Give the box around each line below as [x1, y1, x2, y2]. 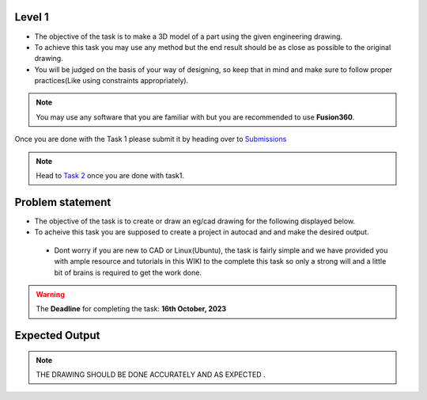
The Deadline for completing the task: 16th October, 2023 [36, 304, 227, 314]
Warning [36, 289, 65, 299]
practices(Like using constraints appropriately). [34, 76, 189, 86]
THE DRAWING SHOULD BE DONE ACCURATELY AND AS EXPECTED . [36, 370, 266, 379]
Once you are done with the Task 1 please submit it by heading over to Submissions [14, 135, 287, 144]
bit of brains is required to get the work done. [54, 268, 202, 277]
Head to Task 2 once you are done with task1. [36, 171, 185, 181]
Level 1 [14, 10, 49, 24]
